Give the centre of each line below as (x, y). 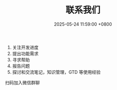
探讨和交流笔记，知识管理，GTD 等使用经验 (56, 72)
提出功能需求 (25, 53)
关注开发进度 (25, 47)
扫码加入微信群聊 (22, 83)
